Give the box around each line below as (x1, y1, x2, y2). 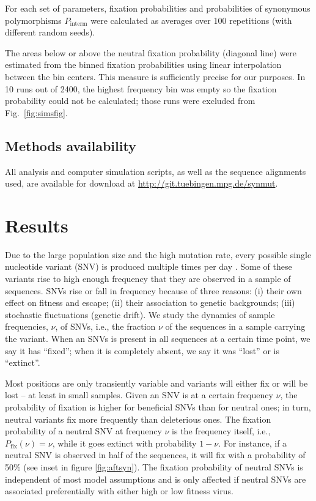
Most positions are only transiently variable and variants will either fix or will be (5, 376, 308, 389)
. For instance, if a (218, 436, 287, 449)
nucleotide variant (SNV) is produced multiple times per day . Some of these (5, 260, 292, 273)
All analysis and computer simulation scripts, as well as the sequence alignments (5, 165, 306, 177)
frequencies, (5, 320, 48, 333)
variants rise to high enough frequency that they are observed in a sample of (5, 272, 291, 285)
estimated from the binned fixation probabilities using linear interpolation (5, 58, 282, 71)
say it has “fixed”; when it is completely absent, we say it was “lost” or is (5, 344, 279, 357)
